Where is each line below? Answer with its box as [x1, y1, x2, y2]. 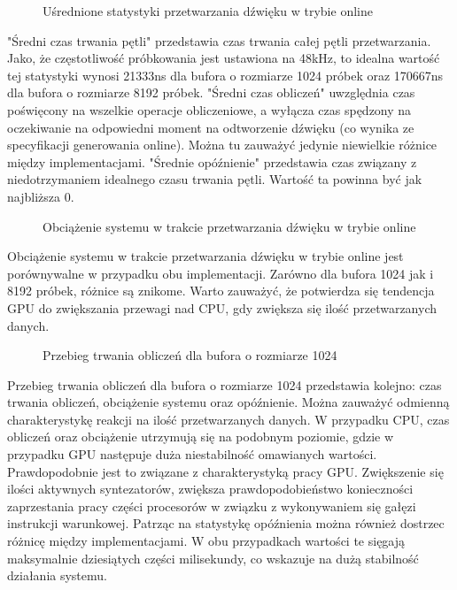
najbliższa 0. [7, 187, 74, 205]
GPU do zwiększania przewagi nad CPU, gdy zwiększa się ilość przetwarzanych [7, 298, 438, 317]
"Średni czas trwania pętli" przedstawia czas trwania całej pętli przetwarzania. [7, 31, 431, 50]
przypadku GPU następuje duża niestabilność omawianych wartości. [7, 445, 377, 464]
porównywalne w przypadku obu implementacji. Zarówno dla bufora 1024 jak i [7, 264, 434, 282]
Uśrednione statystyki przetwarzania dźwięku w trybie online [43, 2, 373, 19]
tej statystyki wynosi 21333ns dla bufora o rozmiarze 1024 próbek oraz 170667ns [7, 65, 444, 84]
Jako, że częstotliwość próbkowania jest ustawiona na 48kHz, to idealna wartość [7, 49, 440, 67]
